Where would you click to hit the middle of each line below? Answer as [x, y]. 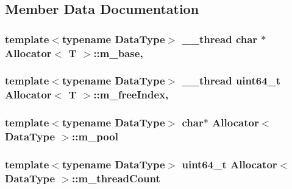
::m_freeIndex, [131, 94]
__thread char [220, 39]
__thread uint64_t [231, 81]
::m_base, [118, 53]
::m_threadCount [116, 178]
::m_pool [95, 136]
